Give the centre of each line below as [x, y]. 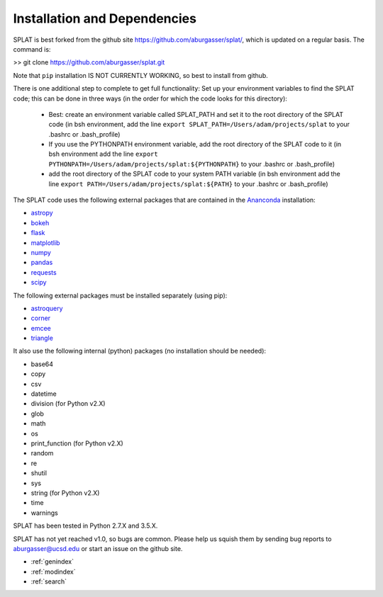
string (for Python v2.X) [65, 493]
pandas [42, 263]
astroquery [47, 308]
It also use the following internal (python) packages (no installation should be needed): [139, 351]
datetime [44, 394]
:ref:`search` [49, 581]
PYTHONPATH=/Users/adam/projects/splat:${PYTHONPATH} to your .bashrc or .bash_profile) [192, 164]
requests [44, 272]
